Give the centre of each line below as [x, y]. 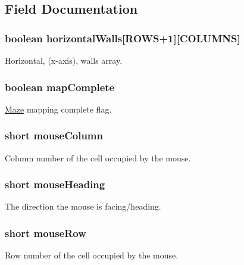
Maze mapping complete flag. [58, 109]
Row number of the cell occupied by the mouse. [92, 255]
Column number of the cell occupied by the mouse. [98, 158]
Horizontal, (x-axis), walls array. [64, 60]
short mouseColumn [54, 135]
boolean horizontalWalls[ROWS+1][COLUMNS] [123, 38]
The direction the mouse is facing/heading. [83, 206]
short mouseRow [46, 233]
